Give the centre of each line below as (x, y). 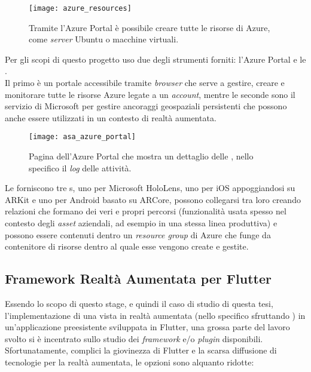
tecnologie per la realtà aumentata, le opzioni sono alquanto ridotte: (129, 362)
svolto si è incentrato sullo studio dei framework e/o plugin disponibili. (134, 338)
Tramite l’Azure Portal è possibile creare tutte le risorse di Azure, (150, 27)
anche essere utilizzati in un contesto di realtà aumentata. (111, 117)
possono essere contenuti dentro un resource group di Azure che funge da (138, 234)
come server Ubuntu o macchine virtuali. (104, 39)
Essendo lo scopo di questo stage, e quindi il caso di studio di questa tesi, (139, 304)
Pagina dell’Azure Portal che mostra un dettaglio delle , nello (141, 156)
